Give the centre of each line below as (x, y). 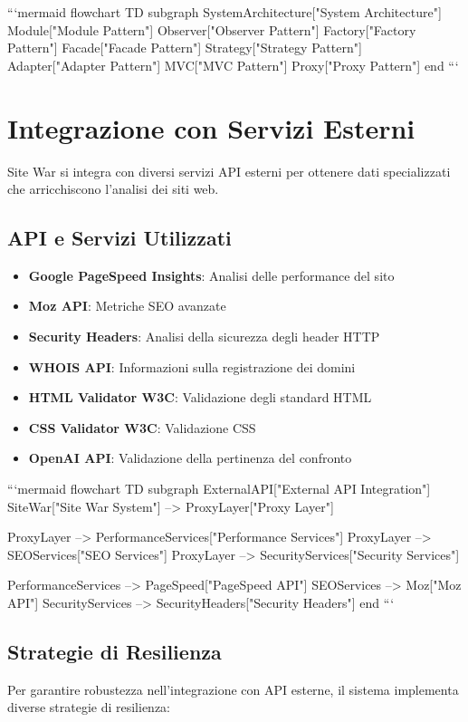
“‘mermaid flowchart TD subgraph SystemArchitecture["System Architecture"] (224, 12)
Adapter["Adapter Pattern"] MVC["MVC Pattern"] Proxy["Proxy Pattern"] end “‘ (233, 65)
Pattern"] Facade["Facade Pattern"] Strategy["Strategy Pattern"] (185, 48)
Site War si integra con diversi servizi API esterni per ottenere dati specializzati (229, 171)
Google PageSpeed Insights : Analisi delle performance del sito (211, 275)
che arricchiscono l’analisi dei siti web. (113, 189)
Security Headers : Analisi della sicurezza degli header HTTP (204, 337)
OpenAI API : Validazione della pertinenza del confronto (190, 458)
